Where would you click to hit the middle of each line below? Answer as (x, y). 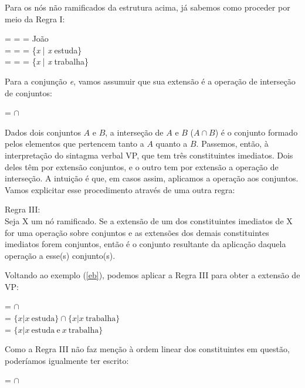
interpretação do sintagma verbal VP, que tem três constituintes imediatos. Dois (149, 155)
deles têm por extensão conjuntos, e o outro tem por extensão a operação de (142, 166)
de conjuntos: (28, 92)
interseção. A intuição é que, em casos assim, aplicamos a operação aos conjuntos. (152, 178)
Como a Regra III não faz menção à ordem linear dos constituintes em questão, (147, 349)
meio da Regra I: (35, 18)
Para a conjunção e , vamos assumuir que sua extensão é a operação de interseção (150, 81)
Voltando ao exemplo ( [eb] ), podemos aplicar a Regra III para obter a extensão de (152, 275)
